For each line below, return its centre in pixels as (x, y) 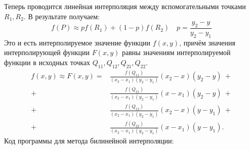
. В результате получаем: (61, 16)
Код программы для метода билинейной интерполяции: (89, 141)
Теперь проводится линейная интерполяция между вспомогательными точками (125, 6)
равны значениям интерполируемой (176, 52)
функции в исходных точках (47, 62)
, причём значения (207, 42)
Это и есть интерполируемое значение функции (77, 42)
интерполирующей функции (47, 52)
